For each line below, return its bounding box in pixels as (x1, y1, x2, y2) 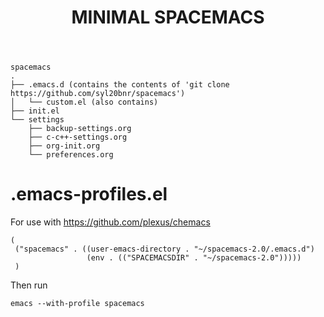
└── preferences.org (28, 150, 114, 160)
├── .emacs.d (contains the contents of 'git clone (10, 80, 230, 90)
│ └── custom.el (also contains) (10, 97, 159, 108)
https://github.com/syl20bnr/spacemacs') (10, 89, 186, 99)
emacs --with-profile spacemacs (10, 299, 145, 309)
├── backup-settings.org (28, 124, 132, 134)
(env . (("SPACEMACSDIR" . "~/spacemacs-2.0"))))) (86, 253, 302, 263)
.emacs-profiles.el (10, 183, 168, 206)
